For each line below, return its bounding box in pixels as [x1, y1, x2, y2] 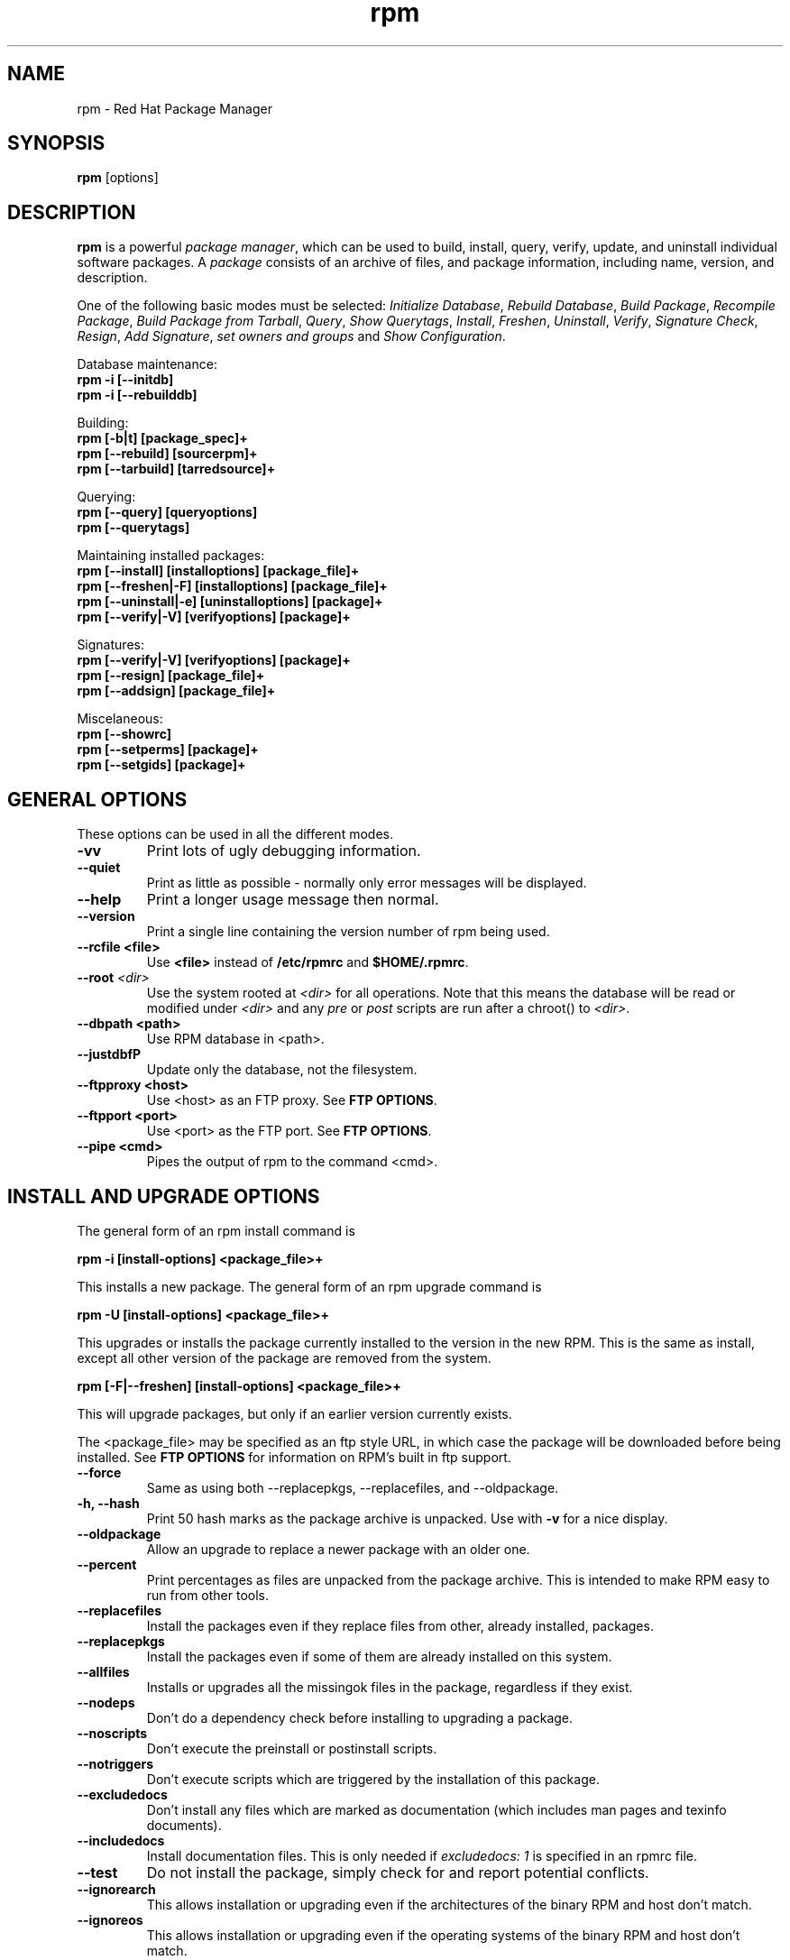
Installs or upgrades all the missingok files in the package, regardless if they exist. [146, 1679, 633, 1695]
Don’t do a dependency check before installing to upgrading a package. [146, 1709, 574, 1725]
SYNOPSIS [7, 132, 106, 155]
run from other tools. [146, 1587, 270, 1603]
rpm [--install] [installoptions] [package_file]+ [77, 563, 360, 579]
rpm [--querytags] [77, 520, 190, 536]
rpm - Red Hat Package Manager [77, 100, 272, 116]
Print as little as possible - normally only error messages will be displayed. [146, 875, 587, 891]
